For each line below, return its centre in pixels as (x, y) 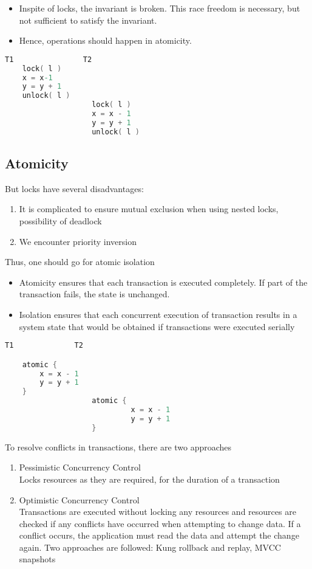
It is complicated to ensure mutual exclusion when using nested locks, (149, 209)
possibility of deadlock (60, 221)
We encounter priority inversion (78, 241)
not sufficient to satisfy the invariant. (88, 20)
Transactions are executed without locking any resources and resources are (158, 512)
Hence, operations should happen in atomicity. (105, 40)
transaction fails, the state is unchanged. (94, 294)
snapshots (37, 559)
